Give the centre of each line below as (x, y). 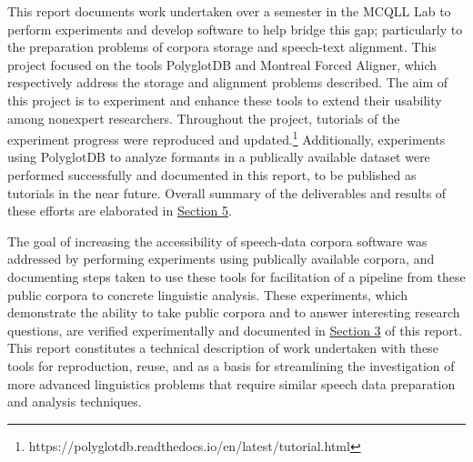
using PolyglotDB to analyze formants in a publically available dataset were (219, 157)
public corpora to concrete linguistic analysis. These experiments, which (207, 294)
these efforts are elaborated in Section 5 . (120, 211)
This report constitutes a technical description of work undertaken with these (223, 348)
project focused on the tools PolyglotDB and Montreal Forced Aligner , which (222, 64)
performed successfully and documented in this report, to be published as (212, 175)
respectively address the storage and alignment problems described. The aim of (228, 82)
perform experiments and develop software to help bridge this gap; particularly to (235, 29)
